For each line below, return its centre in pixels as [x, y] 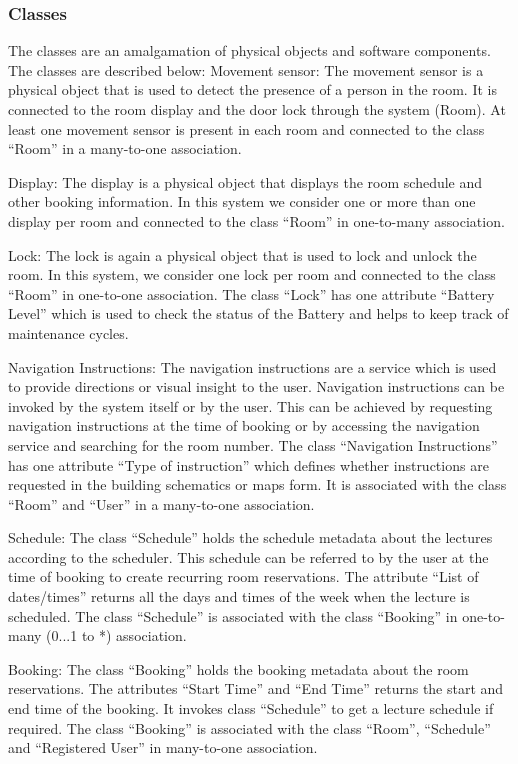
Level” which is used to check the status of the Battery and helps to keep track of [258, 313]
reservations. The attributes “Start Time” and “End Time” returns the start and [256, 688]
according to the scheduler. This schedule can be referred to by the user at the [248, 556]
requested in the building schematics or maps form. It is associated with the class [257, 484]
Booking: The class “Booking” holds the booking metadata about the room [238, 668]
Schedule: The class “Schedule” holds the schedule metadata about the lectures [250, 537]
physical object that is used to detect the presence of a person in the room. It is [252, 89]
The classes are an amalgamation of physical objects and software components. [249, 50]
